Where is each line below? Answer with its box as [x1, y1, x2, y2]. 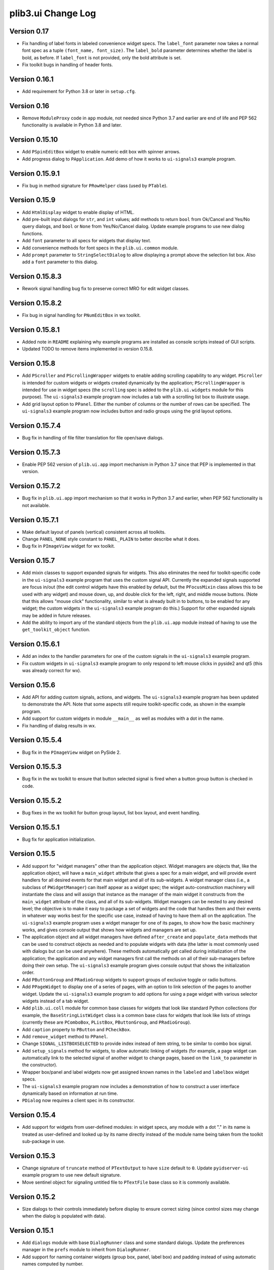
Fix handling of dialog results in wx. [22, 722, 96, 728]
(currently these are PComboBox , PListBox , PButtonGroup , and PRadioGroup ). [22, 1019, 191, 1026]
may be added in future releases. [22, 612, 91, 618]
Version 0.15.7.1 [9, 516, 59, 524]
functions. [22, 230, 43, 236]
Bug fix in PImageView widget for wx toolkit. [22, 543, 115, 549]
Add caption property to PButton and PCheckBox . [22, 1026, 131, 1032]
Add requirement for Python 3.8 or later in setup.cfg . [22, 88, 136, 94]
